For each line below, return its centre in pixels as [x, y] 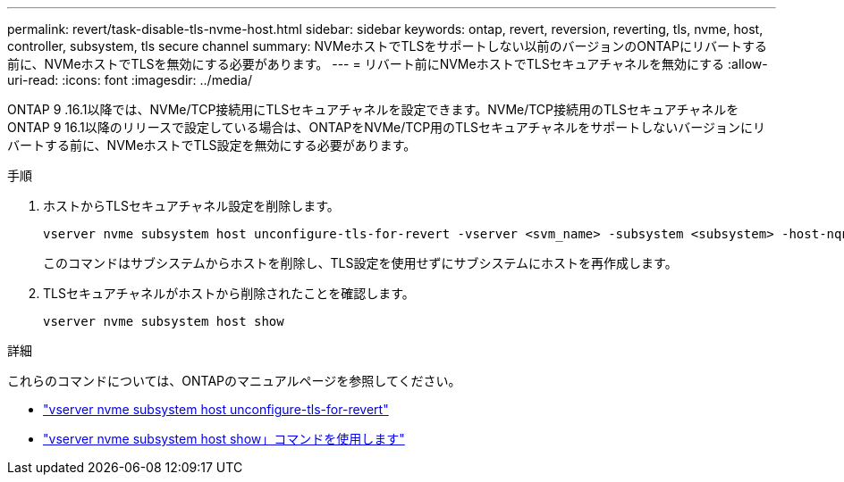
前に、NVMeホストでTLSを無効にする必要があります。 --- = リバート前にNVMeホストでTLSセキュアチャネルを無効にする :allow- [388, 64]
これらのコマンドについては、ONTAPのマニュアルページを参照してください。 [234, 381]
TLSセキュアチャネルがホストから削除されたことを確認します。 [229, 293]
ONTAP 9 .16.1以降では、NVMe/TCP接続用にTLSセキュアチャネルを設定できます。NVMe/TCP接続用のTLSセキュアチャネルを [373, 109]
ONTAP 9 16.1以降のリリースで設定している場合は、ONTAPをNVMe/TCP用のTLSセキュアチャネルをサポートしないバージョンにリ [387, 127]
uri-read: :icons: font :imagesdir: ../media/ [130, 80]
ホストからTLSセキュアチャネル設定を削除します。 [191, 206]
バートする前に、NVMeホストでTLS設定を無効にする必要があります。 [212, 145]
